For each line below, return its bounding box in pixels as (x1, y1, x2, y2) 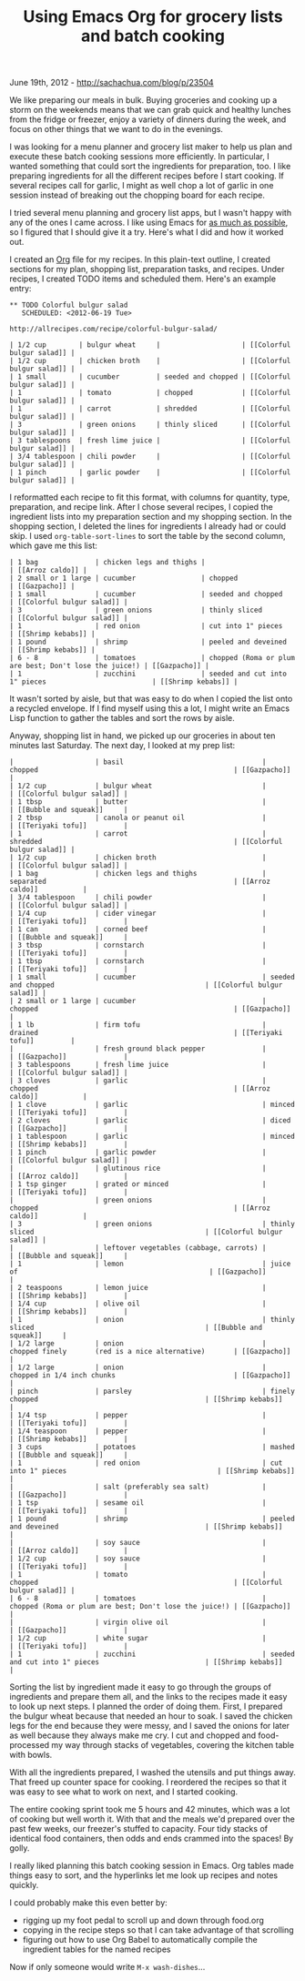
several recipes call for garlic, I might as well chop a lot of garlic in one (9, 180, 274, 191)
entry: (9, 283, 32, 294)
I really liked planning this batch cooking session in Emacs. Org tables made (9, 1860, 294, 1872)
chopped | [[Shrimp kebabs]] (9, 1395, 283, 1404)
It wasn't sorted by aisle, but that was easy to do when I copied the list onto (9, 694, 293, 705)
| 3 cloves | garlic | (9, 1076, 267, 1085)
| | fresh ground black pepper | (9, 1044, 267, 1053)
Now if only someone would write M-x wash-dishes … (9, 1962, 206, 1973)
